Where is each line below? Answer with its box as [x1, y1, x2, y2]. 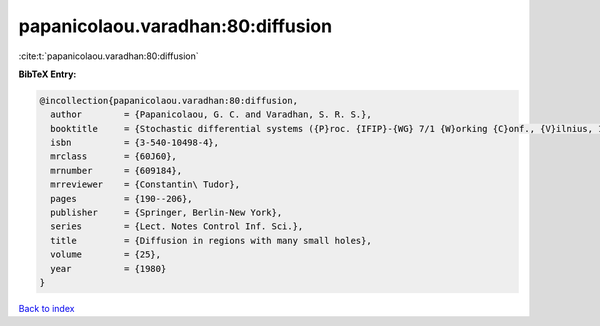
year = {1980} [50, 263, 167, 274]
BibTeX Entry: [18, 68, 77, 80]
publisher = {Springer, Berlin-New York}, [50, 207, 283, 219]
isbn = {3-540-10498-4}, [50, 137, 220, 149]
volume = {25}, [50, 249, 162, 260]
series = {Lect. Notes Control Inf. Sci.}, [50, 221, 304, 232]
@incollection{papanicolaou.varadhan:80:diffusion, [39, 95, 299, 106]
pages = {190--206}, [50, 193, 194, 204]
